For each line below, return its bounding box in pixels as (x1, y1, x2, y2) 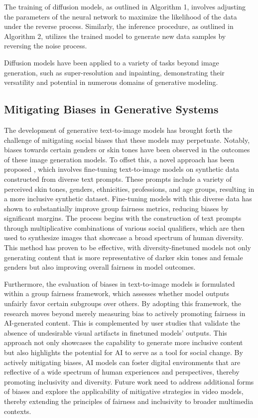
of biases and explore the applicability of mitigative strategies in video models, (4, 386, 244, 397)
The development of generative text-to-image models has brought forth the (4, 124, 233, 135)
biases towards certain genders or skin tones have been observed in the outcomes (4, 144, 250, 155)
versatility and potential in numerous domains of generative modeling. (4, 77, 218, 87)
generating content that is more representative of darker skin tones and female (4, 252, 243, 262)
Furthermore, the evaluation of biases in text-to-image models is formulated (4, 278, 235, 289)
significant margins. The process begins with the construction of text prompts (4, 213, 242, 223)
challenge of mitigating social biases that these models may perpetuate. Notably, (4, 134, 250, 145)
